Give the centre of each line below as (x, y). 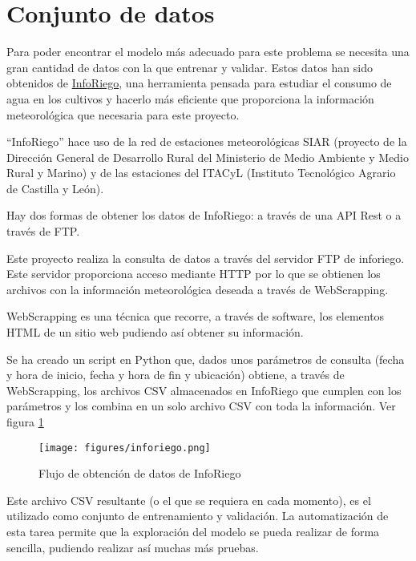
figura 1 (25, 422)
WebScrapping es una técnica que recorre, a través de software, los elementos (196, 316)
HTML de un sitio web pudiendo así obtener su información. (155, 332)
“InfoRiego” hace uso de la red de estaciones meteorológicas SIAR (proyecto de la (207, 141)
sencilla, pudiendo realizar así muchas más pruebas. (133, 547)
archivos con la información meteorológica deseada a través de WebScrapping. (198, 289)
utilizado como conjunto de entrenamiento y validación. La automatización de (198, 516)
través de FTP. (43, 231)
